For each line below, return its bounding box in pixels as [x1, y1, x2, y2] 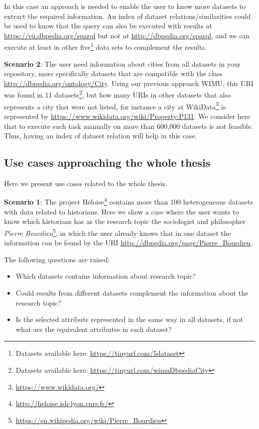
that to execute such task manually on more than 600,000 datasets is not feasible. [4, 120, 253, 131]
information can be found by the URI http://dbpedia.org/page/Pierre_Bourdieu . [4, 237, 253, 248]
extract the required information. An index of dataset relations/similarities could [4, 10, 251, 21]
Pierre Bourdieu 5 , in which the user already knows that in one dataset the [4, 226, 231, 238]
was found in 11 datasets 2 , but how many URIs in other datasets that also [4, 88, 231, 100]
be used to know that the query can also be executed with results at [4, 20, 212, 31]
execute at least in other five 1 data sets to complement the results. [4, 40, 207, 52]
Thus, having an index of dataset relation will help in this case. [4, 130, 197, 141]
